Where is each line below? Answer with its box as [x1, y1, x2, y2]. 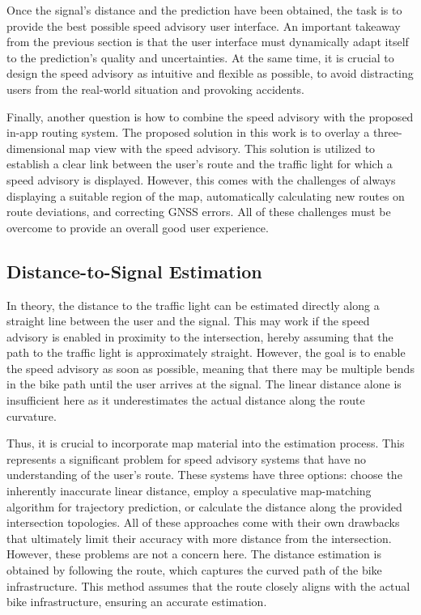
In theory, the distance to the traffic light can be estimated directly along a [6, 296, 380, 313]
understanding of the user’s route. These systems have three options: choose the [6, 466, 402, 483]
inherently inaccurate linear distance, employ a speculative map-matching [6, 482, 372, 499]
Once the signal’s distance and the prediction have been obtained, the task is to [6, 2, 402, 18]
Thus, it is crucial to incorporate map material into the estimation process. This [6, 435, 405, 452]
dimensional [6, 139, 66, 156]
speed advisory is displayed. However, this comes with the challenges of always [6, 171, 396, 188]
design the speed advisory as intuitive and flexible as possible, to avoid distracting [6, 65, 414, 82]
